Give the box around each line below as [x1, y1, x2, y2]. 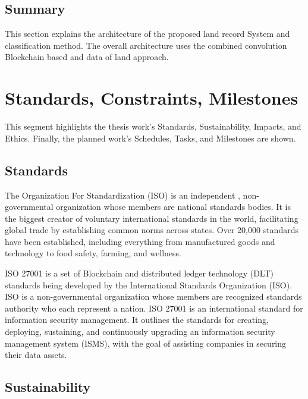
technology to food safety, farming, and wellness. [5, 247, 182, 259]
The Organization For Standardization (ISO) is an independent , [5, 188, 240, 201]
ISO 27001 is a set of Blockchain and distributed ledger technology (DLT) [5, 267, 274, 279]
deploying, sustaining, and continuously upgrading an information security [5, 325, 275, 338]
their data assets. [5, 348, 67, 361]
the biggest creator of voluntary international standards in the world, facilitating [5, 212, 298, 224]
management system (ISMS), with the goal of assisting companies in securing [5, 337, 287, 349]
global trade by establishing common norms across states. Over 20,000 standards [5, 224, 298, 236]
